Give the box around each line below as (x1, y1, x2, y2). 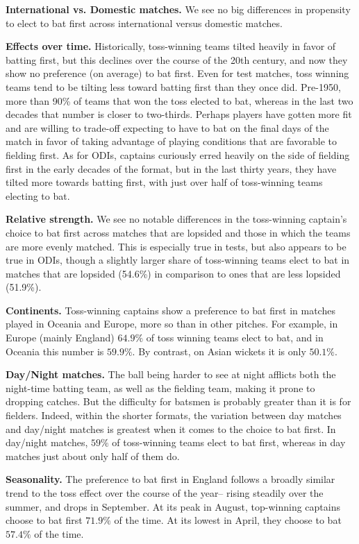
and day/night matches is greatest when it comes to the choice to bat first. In (6, 421, 336, 436)
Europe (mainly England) (6, 330, 115, 345)
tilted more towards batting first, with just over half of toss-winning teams (6, 175, 323, 189)
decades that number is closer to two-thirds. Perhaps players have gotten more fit (6, 107, 352, 121)
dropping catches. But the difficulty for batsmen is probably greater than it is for (6, 394, 351, 409)
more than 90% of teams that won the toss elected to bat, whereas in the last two (6, 93, 353, 108)
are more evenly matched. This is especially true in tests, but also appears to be (6, 239, 347, 253)
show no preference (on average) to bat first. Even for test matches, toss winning (6, 66, 349, 80)
